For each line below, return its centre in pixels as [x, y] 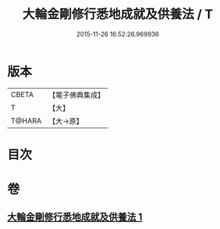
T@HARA [26, 121]
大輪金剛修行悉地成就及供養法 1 [75, 217]
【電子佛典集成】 [77, 95]
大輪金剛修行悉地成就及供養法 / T [118, 14]
